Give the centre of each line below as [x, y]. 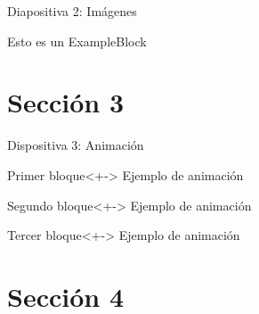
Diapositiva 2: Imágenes [72, 11]
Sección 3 [66, 102]
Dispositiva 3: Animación [76, 145]
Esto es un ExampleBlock [77, 41]
